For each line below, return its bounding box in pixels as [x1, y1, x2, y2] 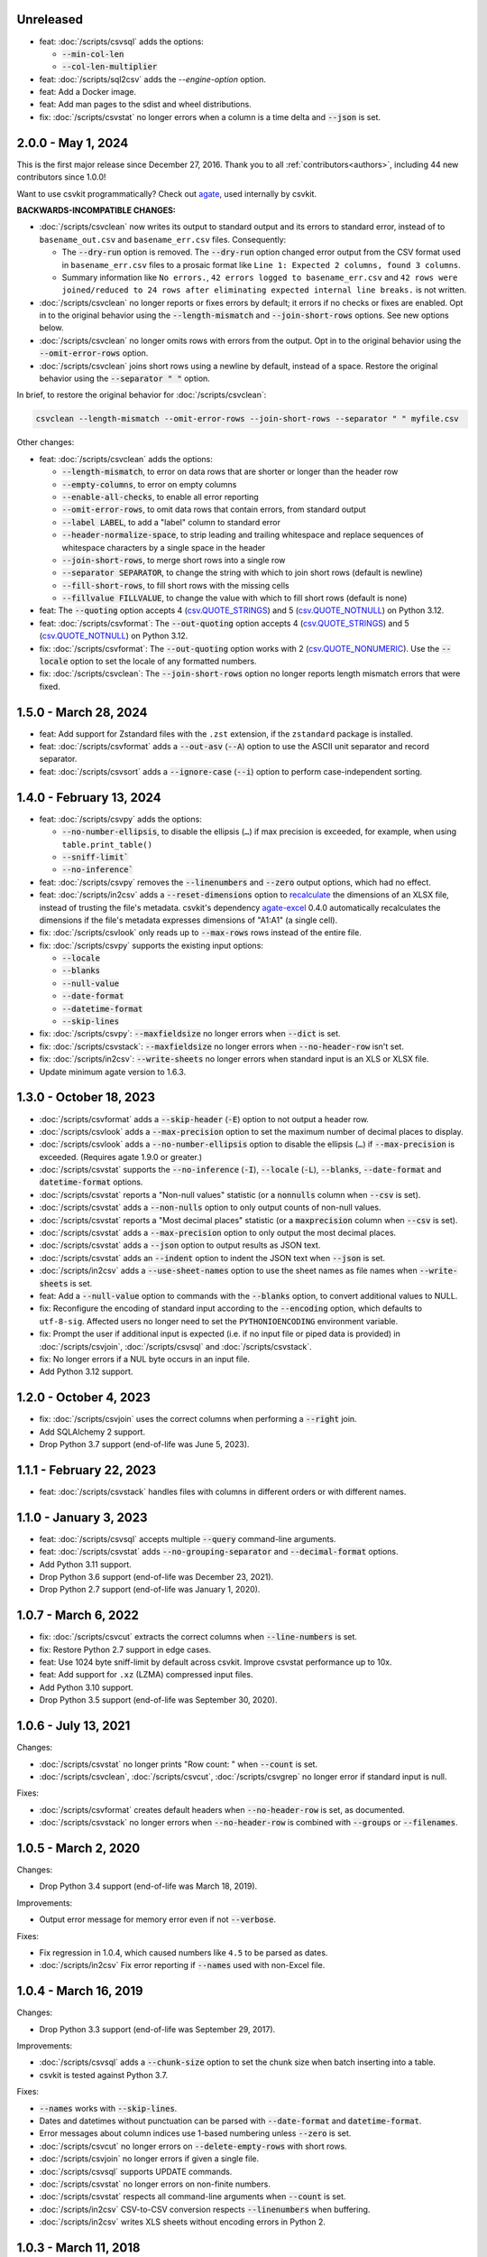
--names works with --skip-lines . [39, 2103, 178, 2113]
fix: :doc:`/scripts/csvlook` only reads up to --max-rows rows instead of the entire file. [39, 927, 363, 938]
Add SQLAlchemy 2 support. [39, 1426, 146, 1437]
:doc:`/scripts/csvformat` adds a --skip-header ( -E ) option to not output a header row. [39, 1113, 370, 1124]
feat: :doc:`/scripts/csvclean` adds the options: [39, 453, 214, 464]
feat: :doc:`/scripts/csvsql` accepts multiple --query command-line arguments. [39, 1533, 336, 1544]
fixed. [39, 681, 60, 692]
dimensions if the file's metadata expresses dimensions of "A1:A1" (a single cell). [39, 915, 338, 925]
